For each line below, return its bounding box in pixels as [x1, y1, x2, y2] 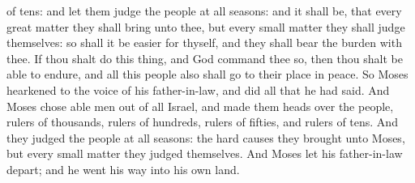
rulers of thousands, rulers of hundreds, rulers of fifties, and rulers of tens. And [6, 113, 398, 130]
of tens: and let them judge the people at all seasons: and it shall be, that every [6, 2, 402, 19]
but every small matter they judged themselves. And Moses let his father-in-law [6, 145, 403, 162]
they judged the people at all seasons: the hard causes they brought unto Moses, [6, 129, 405, 146]
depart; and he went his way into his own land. [6, 160, 240, 177]
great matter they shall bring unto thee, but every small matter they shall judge [6, 18, 405, 35]
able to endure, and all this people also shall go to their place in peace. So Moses [6, 66, 409, 83]
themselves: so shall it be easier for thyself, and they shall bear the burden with [6, 34, 402, 51]
